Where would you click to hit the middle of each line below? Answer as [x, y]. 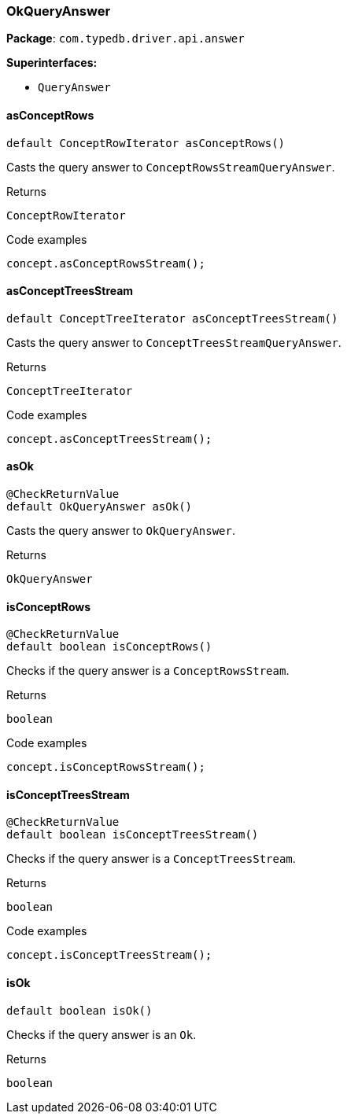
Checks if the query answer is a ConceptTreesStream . [151, 859]
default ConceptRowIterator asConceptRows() [146, 143]
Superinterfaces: [52, 63]
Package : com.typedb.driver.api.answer [126, 39]
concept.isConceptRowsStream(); [106, 767]
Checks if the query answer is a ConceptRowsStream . [148, 671]
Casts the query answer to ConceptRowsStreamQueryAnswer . [171, 167]
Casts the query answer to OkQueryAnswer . [121, 531]
